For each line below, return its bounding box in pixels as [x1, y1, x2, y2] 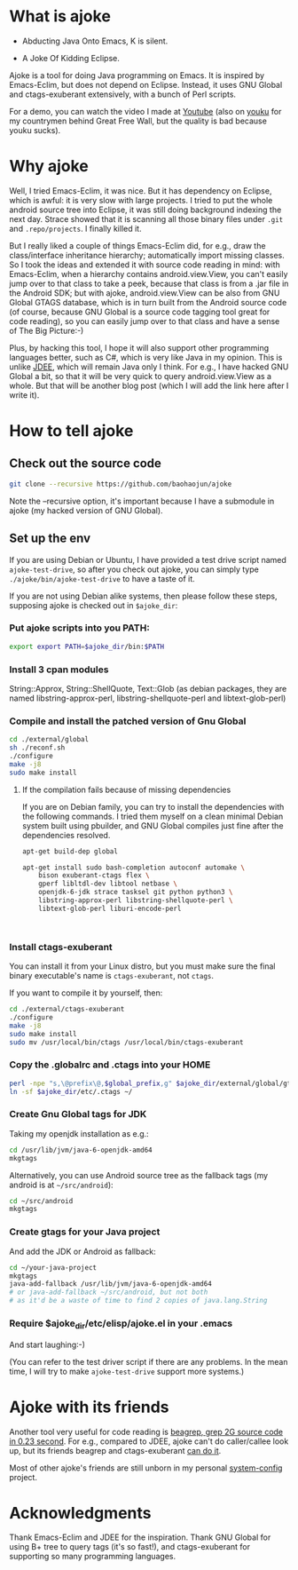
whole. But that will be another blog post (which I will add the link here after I [9, 380, 289, 391]
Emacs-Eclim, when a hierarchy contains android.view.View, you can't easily [9, 268, 288, 279]
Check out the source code [9, 456, 162, 472]
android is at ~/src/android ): [9, 1179, 114, 1190]
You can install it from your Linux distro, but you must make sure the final [9, 961, 276, 971]
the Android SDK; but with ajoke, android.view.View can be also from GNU [9, 287, 280, 298]
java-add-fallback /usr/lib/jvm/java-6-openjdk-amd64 [9, 1280, 213, 1289]
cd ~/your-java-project [9, 1263, 98, 1272]
